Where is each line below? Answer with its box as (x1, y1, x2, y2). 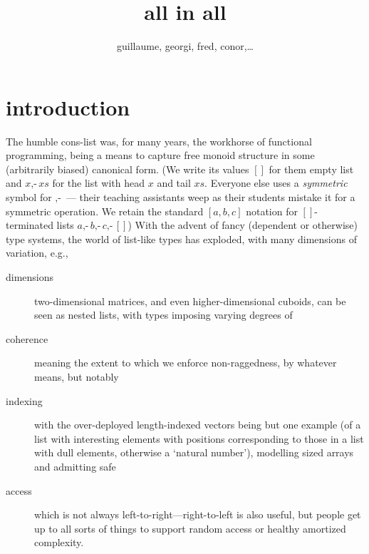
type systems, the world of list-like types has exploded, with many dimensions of (6, 231, 357, 246)
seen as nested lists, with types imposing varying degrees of (34, 307, 293, 322)
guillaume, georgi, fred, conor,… (117, 39, 254, 53)
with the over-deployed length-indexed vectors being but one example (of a (34, 417, 361, 432)
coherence (6, 331, 48, 346)
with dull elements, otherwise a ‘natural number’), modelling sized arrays (34, 445, 354, 460)
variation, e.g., (6, 245, 68, 260)
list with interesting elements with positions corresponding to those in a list (34, 431, 364, 446)
